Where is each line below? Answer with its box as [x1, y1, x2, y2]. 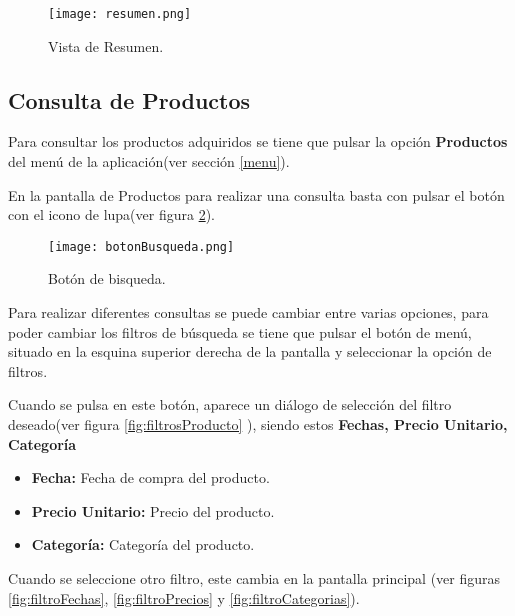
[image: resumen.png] [48, 7, 192, 21]
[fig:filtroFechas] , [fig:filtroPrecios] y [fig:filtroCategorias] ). [8, 587, 360, 608]
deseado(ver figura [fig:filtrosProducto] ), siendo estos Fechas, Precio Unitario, [8, 414, 508, 435]
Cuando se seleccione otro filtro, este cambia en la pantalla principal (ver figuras [8, 568, 501, 589]
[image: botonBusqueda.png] [48, 239, 235, 254]
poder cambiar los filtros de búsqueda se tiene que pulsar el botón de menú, [8, 321, 472, 342]
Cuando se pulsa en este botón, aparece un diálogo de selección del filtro [8, 394, 452, 415]
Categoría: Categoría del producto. [31, 534, 255, 555]
